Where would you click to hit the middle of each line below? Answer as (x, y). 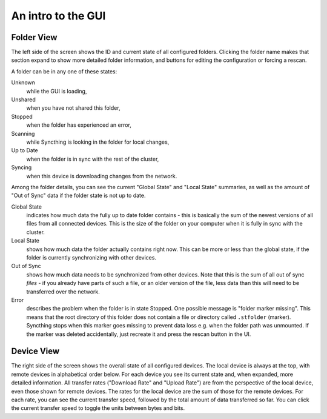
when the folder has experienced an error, (79, 125)
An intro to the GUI (58, 16)
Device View (35, 351)
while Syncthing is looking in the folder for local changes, (98, 142)
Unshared (23, 99)
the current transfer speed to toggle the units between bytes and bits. (98, 408)
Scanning (23, 133)
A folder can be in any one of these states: (64, 71)
